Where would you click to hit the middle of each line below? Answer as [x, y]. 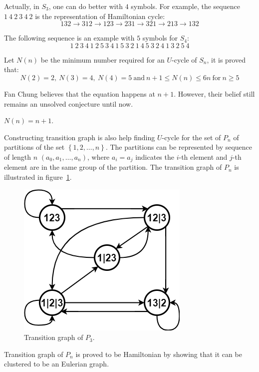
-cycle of [184, 59]
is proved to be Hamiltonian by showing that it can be [159, 354]
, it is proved [226, 59]
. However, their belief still [214, 93]
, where [98, 156]
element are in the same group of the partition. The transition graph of [113, 167]
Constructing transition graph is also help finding [80, 137]
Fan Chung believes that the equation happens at [80, 93]
